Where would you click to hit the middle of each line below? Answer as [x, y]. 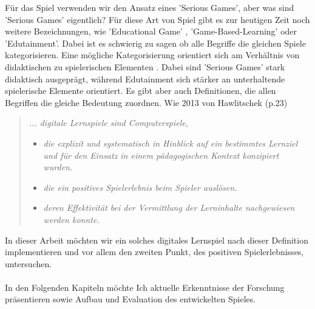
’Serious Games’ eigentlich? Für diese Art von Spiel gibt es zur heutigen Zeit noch [157, 19]
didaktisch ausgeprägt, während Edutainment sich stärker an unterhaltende [145, 78]
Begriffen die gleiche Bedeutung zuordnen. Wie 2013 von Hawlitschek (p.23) [146, 102]
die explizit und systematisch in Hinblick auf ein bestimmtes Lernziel [171, 143]
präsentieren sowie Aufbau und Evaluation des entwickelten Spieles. [130, 299]
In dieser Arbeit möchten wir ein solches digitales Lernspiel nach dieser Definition [157, 240]
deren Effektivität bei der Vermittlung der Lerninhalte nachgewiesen [169, 208]
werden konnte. [71, 219]
